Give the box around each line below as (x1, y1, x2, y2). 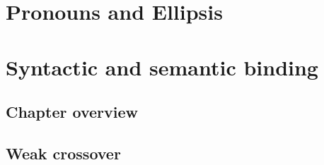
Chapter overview (6, 101, 138, 123)
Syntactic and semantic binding (6, 52, 318, 81)
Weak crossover (6, 142, 121, 164)
